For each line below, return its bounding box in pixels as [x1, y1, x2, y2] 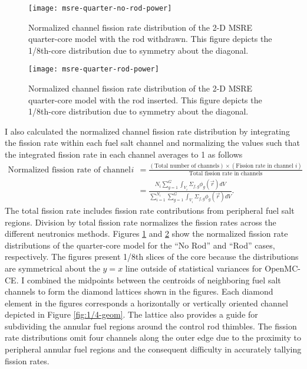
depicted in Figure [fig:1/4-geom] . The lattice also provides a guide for [5, 308, 258, 321]
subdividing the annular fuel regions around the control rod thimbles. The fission [5, 319, 297, 332]
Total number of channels [154, 162, 220, 169]
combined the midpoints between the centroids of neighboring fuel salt [27, 273, 281, 286]
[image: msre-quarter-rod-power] [28, 65, 159, 74]
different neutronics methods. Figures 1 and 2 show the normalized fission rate [5, 227, 288, 240]
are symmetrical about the [5, 262, 100, 274]
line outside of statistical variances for [125, 262, 262, 274]
